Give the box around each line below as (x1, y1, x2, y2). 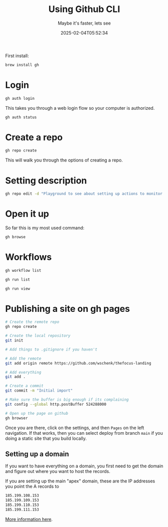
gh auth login (5, 96, 35, 101)
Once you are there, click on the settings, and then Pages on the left (5, 425, 144, 431)
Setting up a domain (5, 450, 69, 458)
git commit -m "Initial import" (5, 388, 73, 393)
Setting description (5, 174, 87, 186)
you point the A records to (5, 483, 59, 489)
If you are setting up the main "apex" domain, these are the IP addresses (5, 478, 155, 484)
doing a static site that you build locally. (5, 435, 87, 441)
